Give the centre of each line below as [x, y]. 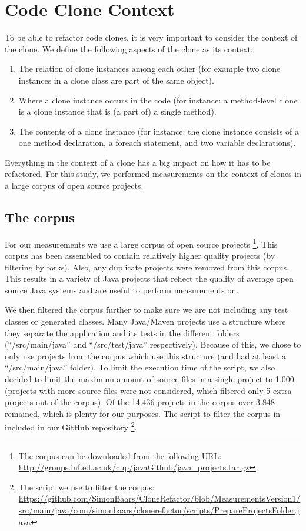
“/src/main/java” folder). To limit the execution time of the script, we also [140, 367]
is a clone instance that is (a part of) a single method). [117, 111]
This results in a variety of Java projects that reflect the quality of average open [149, 278]
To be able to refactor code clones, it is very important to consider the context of [151, 37]
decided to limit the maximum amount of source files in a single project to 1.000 [149, 379]
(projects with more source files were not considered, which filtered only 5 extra [148, 390]
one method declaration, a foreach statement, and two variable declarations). [157, 143]
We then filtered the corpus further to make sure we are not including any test [147, 310]
